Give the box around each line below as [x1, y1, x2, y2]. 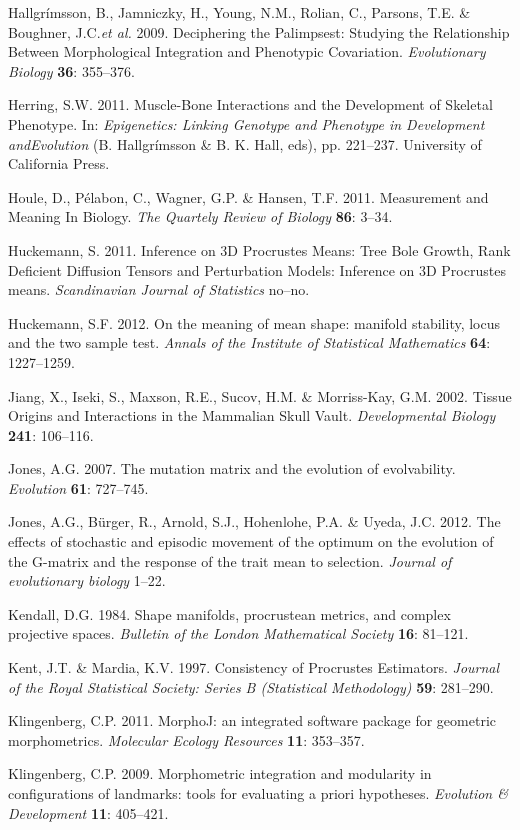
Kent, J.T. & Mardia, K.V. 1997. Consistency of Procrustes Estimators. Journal [8, 657, 500, 678]
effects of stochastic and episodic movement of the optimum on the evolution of [8, 531, 494, 552]
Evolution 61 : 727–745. [8, 477, 149, 498]
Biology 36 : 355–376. [8, 60, 135, 81]
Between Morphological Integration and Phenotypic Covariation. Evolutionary [8, 41, 486, 62]
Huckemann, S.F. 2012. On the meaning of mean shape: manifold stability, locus [8, 312, 501, 333]
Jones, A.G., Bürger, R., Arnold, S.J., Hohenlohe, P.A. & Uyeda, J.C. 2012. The [8, 511, 501, 532]
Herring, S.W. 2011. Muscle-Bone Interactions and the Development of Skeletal [8, 94, 493, 115]
